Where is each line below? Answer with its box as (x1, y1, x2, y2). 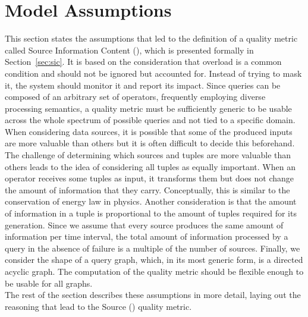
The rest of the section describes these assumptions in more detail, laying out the (5, 288, 301, 301)
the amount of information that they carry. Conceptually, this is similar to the (5, 183, 290, 196)
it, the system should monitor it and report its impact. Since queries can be (5, 79, 281, 91)
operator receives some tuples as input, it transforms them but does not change (5, 172, 294, 184)
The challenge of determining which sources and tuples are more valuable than (5, 149, 291, 161)
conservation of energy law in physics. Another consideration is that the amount (5, 195, 297, 208)
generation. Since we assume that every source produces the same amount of (5, 218, 284, 231)
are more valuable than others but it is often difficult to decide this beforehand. (5, 137, 295, 149)
